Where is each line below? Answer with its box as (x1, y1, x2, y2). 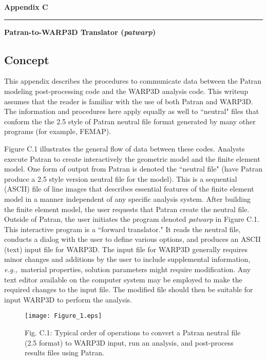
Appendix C (4, 2, 48, 12)
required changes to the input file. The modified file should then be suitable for (4, 284, 253, 295)
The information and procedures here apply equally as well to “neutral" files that (4, 106, 259, 117)
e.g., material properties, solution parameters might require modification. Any (4, 264, 251, 275)
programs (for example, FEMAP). (4, 126, 111, 137)
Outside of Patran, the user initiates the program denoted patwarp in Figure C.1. (4, 214, 259, 224)
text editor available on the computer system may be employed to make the (4, 274, 242, 284)
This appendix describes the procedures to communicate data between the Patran (4, 75, 262, 86)
